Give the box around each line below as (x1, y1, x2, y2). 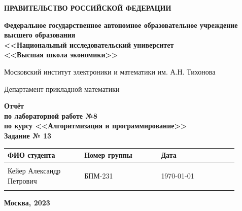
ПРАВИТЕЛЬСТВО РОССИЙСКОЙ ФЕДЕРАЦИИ (4, 3, 171, 13)
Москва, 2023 (4, 197, 50, 208)
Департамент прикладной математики (4, 83, 120, 94)
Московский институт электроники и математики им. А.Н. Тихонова (4, 66, 216, 77)
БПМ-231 (84, 170, 113, 181)
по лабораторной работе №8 (4, 110, 97, 121)
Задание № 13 (4, 130, 52, 140)
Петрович (8, 175, 37, 186)
